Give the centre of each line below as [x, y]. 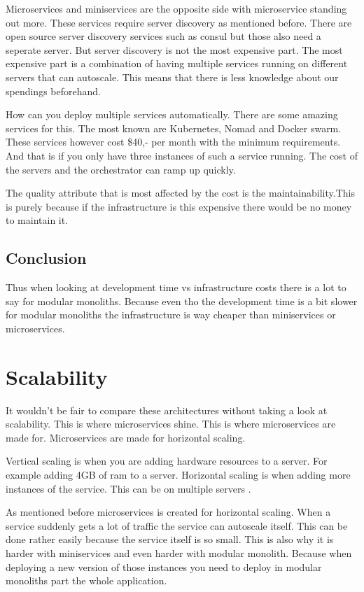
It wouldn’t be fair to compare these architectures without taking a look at [167, 410]
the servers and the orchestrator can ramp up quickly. [121, 169]
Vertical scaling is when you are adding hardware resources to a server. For [167, 461]
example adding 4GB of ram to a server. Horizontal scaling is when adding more [178, 474]
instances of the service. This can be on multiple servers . [128, 488]
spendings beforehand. [53, 91]
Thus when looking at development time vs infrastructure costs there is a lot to [176, 287]
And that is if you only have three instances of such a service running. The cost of [182, 155]
